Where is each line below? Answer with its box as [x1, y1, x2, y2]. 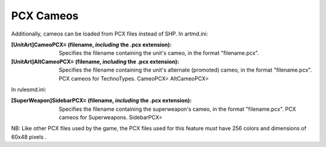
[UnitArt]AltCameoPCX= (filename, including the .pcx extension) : [11, 58, 179, 65]
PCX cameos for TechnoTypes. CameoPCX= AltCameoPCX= [59, 75, 209, 82]
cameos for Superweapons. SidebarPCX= [59, 114, 163, 121]
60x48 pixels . [11, 133, 47, 140]
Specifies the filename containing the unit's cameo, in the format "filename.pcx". [59, 49, 259, 57]
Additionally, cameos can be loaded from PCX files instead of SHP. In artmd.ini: [11, 30, 208, 37]
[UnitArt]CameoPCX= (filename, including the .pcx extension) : [11, 41, 172, 48]
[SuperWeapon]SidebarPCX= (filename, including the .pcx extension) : [11, 97, 192, 104]
